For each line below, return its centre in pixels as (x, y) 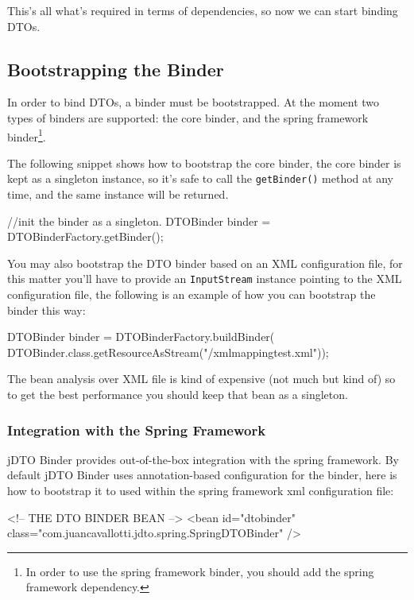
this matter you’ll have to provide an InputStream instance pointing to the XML (205, 279)
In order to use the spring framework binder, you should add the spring (200, 571)
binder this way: (46, 310)
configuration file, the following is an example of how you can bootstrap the (192, 294)
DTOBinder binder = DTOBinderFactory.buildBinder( (141, 337)
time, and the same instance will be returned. (118, 194)
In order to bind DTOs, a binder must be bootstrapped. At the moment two (193, 102)
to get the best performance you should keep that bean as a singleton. (178, 395)
